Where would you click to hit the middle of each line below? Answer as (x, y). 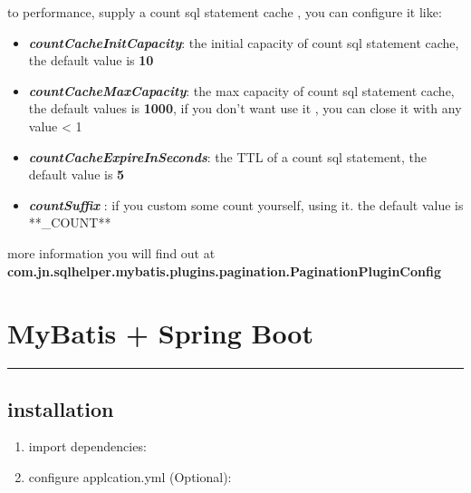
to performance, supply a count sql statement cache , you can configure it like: (225, 12)
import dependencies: (87, 446)
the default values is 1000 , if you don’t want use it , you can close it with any (245, 108)
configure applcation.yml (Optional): (130, 477)
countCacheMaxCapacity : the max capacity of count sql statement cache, (241, 90)
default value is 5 (77, 174)
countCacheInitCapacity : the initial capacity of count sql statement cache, (244, 42)
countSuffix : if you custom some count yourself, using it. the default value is (246, 204)
